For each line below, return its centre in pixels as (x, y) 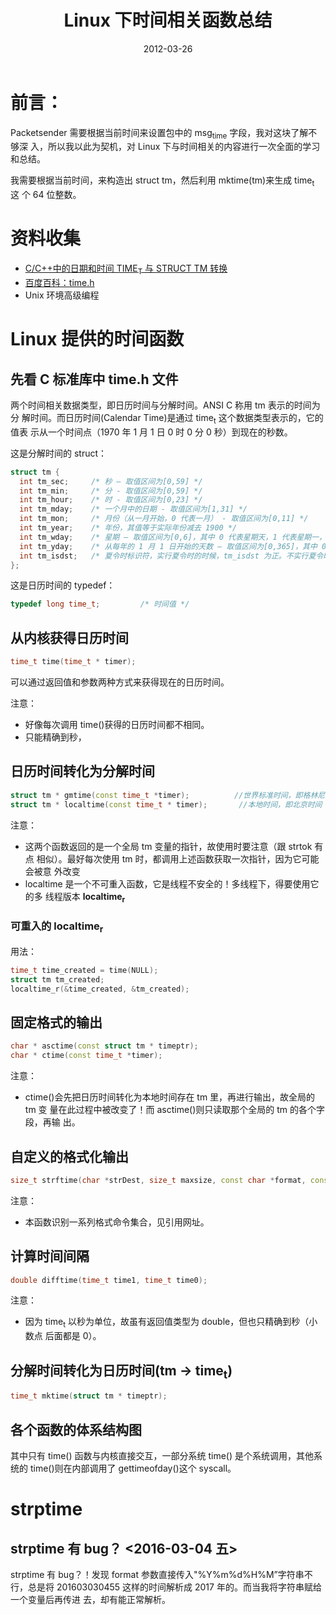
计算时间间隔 (50, 1256)
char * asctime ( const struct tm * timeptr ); (104, 1046)
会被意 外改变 (52, 871)
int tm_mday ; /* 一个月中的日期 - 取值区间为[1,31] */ (133, 509)
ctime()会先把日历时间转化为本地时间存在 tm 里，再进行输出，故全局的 (170, 1097)
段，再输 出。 (52, 1122)
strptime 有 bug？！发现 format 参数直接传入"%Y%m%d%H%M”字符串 (157, 1574)
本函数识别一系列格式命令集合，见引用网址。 (117, 1222)
